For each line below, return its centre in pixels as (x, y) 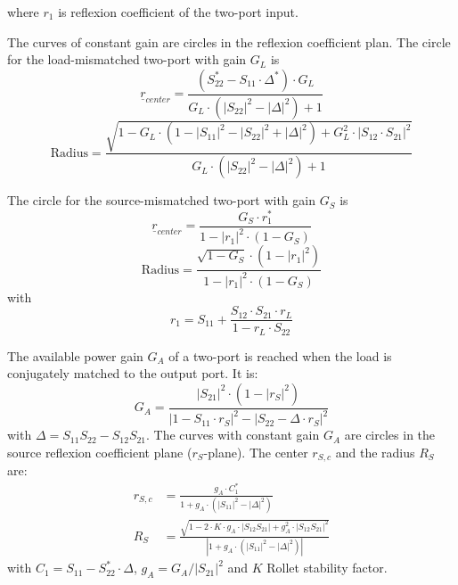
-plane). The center (256, 452)
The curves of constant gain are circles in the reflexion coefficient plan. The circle (229, 41)
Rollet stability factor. (327, 568)
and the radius (375, 452)
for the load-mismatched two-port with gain (127, 59)
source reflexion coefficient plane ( (100, 452)
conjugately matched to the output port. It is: (133, 373)
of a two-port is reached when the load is (280, 355)
